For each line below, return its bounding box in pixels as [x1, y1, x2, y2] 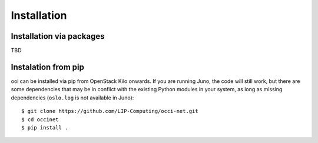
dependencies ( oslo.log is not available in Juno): [11, 94, 134, 101]
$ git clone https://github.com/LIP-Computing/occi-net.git [21, 108, 198, 115]
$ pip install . [21, 124, 68, 131]
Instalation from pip [11, 62, 85, 72]
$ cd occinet [21, 116, 59, 123]
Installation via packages [11, 31, 105, 41]
